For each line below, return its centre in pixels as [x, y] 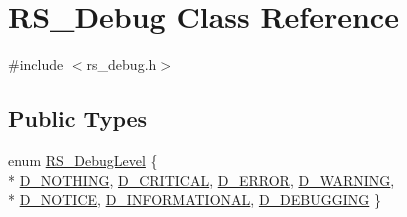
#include [36, 64]
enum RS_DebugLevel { [83, 159]
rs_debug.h [121, 64]
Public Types [78, 118]
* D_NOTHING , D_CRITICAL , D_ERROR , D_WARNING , [201, 179]
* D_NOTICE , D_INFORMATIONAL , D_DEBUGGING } [194, 199]
